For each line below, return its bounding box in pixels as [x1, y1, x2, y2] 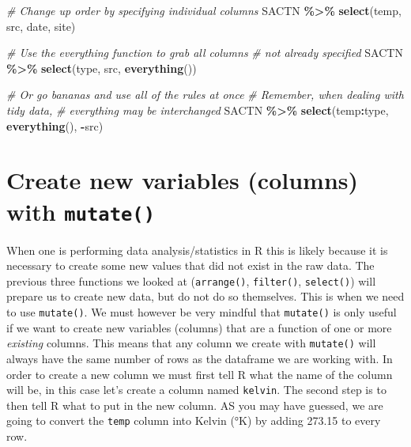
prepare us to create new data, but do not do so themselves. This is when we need [6, 288, 405, 305]
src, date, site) [6, 17, 76, 34]
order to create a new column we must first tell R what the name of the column [6, 366, 393, 382]
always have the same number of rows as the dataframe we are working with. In [6, 350, 393, 366]
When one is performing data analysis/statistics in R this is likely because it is [6, 241, 388, 258]
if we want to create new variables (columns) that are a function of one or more [6, 319, 392, 335]
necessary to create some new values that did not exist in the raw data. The [6, 257, 375, 274]
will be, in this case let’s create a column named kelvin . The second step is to [6, 381, 386, 398]
